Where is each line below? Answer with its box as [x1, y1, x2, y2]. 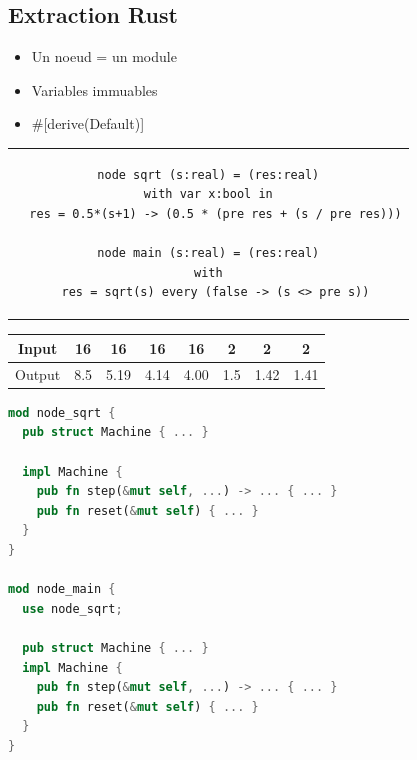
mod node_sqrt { [8, 405, 116, 420]
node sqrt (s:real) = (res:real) [97, 167, 320, 182]
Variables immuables [31, 79, 158, 100]
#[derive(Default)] [31, 113, 145, 134]
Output [15, 363, 61, 384]
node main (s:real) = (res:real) [97, 246, 320, 261]
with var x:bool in [143, 187, 273, 202]
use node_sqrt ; [22, 601, 123, 616]
